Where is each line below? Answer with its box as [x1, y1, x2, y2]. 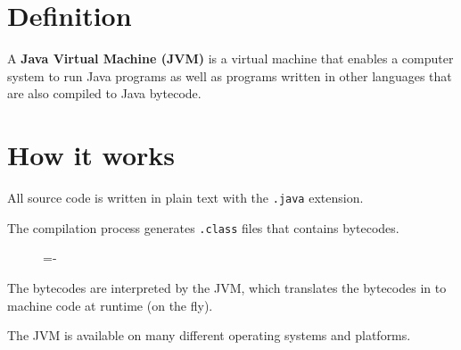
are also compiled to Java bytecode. [7, 84, 202, 103]
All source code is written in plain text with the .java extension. [7, 188, 364, 207]
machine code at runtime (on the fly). [7, 296, 213, 314]
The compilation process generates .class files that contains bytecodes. [7, 218, 399, 237]
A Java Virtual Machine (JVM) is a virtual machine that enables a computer [7, 49, 454, 68]
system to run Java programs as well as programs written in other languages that [7, 66, 452, 85]
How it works [7, 137, 176, 173]
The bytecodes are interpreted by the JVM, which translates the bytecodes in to [7, 278, 447, 296]
